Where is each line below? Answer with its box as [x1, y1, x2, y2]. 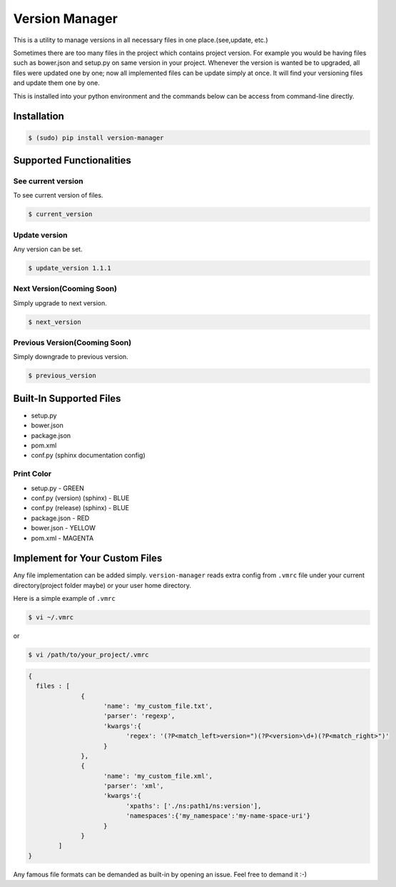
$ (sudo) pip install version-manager [28, 133, 164, 142]
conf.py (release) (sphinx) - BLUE [31, 504, 130, 512]
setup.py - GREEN [31, 484, 85, 492]
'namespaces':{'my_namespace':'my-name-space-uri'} [126, 812, 310, 820]
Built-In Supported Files [13, 392, 121, 405]
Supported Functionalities [13, 154, 132, 166]
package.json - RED [31, 514, 90, 522]
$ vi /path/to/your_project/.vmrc [28, 651, 149, 659]
